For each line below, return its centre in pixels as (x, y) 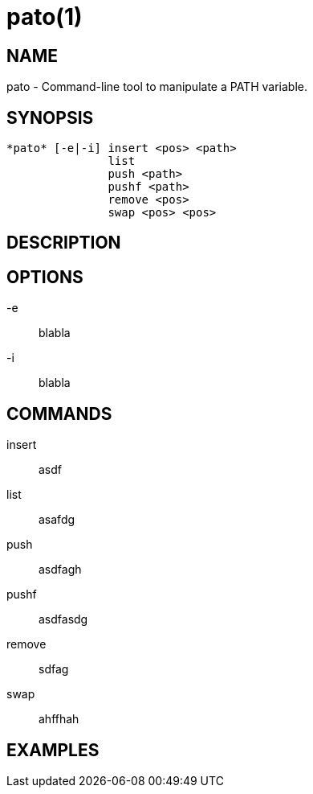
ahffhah (59, 719)
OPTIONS (45, 277)
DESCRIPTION (64, 243)
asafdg (57, 520)
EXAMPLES (53, 750)
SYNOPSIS (50, 117)
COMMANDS (59, 413)
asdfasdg (63, 619)
